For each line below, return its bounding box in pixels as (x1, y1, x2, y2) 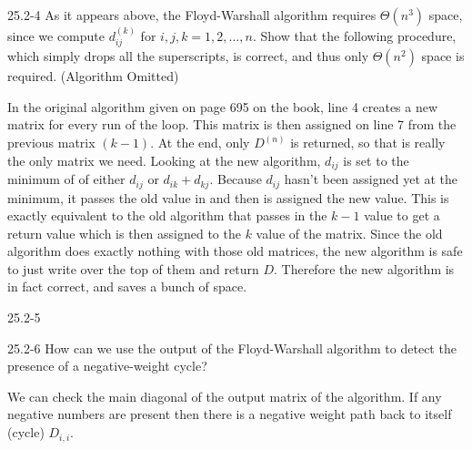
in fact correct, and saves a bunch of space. (7, 277, 247, 296)
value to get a (364, 206, 440, 225)
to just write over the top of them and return (7, 259, 259, 278)
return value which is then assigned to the (7, 223, 241, 242)
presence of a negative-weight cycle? (7, 356, 207, 375)
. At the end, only (150, 133, 250, 152)
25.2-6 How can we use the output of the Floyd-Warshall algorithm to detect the (7, 338, 457, 357)
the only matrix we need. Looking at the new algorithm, (7, 150, 321, 169)
